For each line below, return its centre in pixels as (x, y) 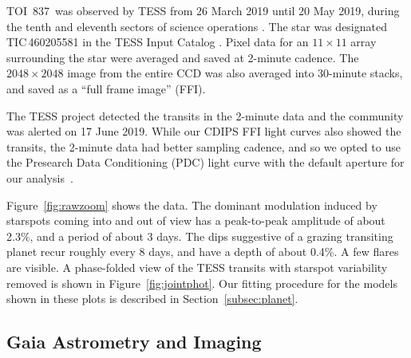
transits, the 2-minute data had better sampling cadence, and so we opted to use (204, 146)
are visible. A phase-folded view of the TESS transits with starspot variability (197, 267)
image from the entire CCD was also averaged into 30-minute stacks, (235, 73)
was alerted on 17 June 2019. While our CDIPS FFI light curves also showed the (204, 131)
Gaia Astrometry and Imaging (134, 342)
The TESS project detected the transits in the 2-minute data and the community (205, 115)
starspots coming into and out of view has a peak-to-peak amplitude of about (196, 220)
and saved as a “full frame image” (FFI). (106, 88)
